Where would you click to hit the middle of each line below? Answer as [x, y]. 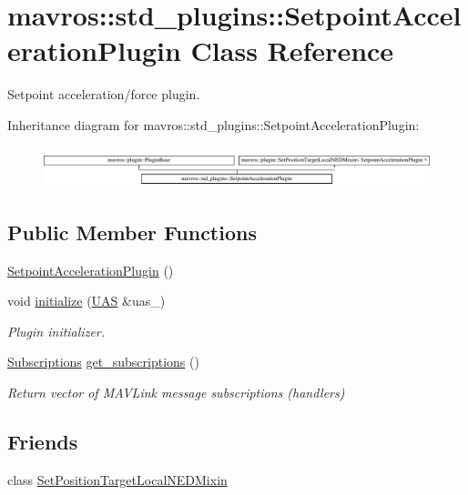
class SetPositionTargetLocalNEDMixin [117, 479]
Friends [43, 441]
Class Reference [292, 51]
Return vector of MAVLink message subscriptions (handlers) [176, 392]
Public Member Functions [132, 232]
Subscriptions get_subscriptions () [103, 362]
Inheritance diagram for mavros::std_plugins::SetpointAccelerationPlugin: [214, 124]
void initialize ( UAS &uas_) [86, 301]
